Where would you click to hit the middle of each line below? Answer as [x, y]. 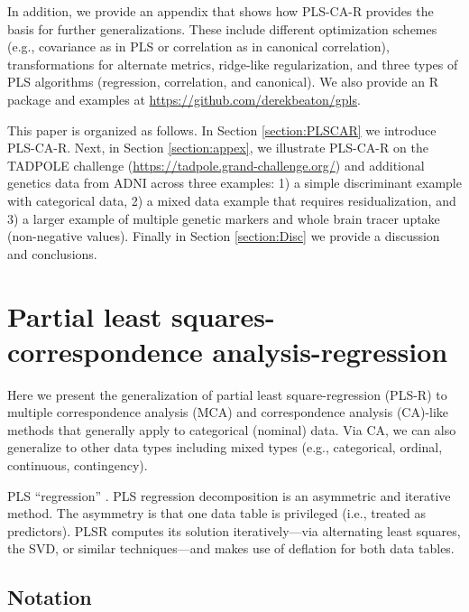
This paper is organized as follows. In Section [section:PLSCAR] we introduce [222, 130]
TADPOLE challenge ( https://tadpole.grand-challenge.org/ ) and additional [216, 165]
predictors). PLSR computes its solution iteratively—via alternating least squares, [234, 530]
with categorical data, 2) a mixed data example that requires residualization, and [232, 200]
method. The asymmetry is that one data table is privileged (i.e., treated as [216, 513]
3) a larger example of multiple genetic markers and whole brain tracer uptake [224, 218]
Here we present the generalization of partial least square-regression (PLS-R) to [227, 394]
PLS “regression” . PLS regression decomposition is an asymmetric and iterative [229, 495]
